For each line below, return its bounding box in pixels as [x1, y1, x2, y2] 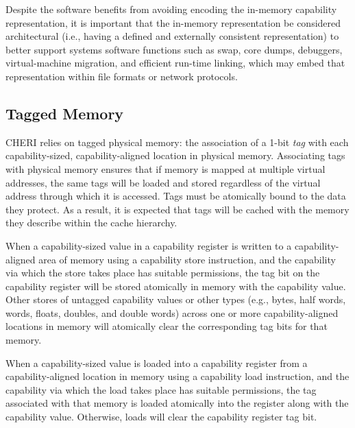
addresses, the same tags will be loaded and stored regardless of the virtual [5, 175, 321, 189]
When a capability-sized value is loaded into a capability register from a [5, 355, 308, 370]
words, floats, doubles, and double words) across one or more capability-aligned [5, 305, 339, 320]
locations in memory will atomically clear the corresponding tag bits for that [5, 319, 328, 333]
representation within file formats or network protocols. [5, 69, 238, 83]
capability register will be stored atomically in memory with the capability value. [5, 278, 346, 293]
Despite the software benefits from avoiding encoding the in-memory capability [5, 2, 337, 16]
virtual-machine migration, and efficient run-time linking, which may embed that [5, 56, 345, 70]
